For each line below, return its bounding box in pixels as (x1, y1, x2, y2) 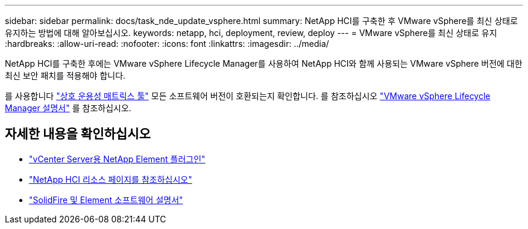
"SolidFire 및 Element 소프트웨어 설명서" (29, 194, 183, 205)
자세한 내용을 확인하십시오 (5, 126, 151, 142)
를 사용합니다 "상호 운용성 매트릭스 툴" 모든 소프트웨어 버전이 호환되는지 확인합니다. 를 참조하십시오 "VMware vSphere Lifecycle (5, 91, 491, 101)
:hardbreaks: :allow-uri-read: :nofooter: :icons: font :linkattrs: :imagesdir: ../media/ (5, 38, 329, 49)
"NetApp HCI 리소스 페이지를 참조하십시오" (29, 174, 192, 185)
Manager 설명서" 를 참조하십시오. (5, 103, 131, 113)
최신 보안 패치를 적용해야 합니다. (5, 70, 126, 81)
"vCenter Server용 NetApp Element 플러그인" (29, 153, 206, 164)
